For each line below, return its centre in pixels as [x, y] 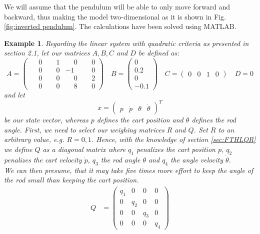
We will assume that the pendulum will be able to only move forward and [117, 6]
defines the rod [214, 120]
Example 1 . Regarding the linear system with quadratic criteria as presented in [126, 43]
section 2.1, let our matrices [47, 53]
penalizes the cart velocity [43, 159]
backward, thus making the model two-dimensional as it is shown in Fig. [115, 16]
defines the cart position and [140, 120]
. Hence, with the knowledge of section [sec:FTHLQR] [174, 139]
